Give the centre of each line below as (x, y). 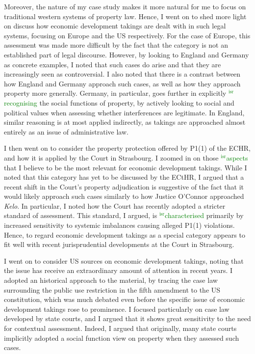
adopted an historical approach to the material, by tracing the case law (111, 280)
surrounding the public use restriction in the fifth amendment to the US (112, 289)
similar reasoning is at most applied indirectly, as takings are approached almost (125, 122)
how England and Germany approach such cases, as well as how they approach (122, 83)
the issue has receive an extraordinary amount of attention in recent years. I (118, 270)
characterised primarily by (204, 215)
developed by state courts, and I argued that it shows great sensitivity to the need (127, 318)
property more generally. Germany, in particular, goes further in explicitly (115, 93)
